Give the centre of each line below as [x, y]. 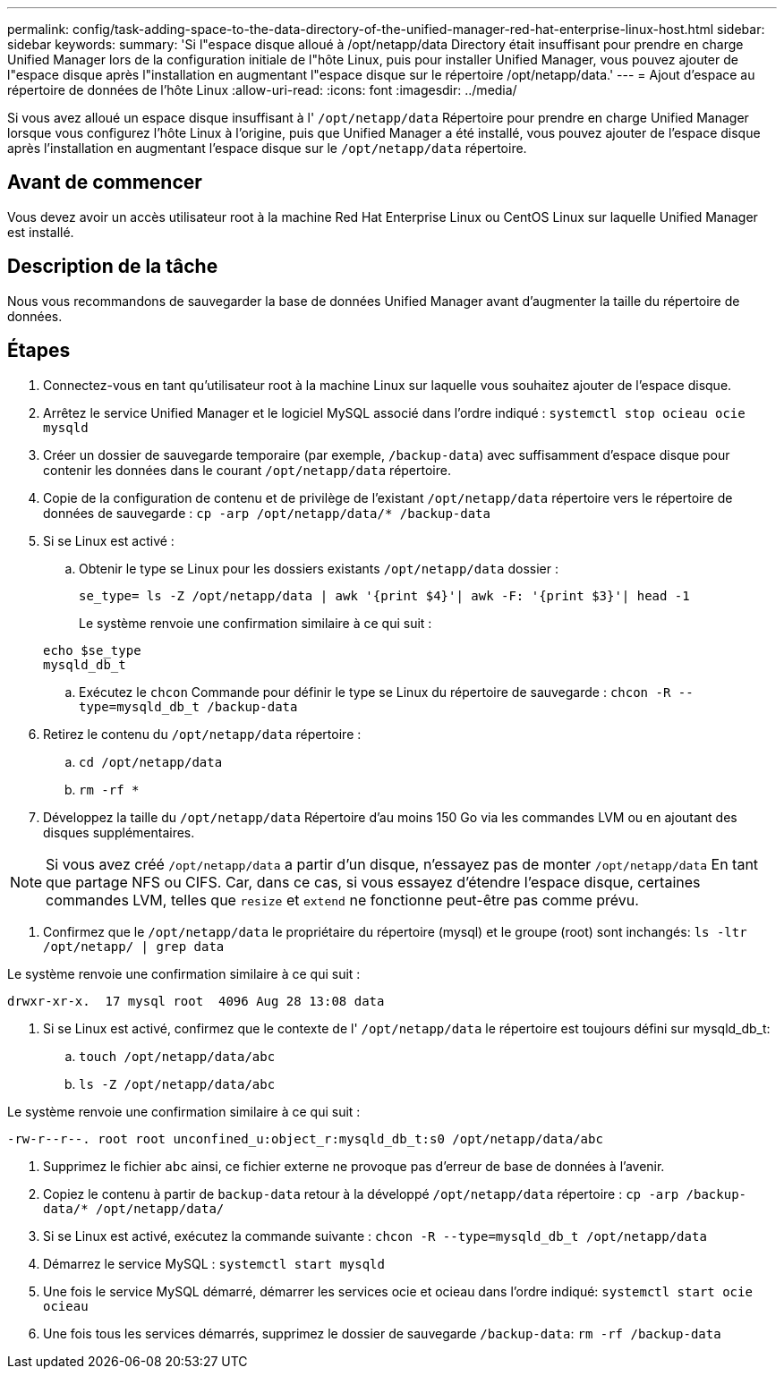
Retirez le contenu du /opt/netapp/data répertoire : [202, 734]
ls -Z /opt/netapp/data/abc [177, 1084]
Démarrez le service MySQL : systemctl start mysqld [214, 1263]
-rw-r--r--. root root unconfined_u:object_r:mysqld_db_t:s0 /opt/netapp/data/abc [305, 1138]
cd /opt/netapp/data [151, 762]
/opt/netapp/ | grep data [134, 946]
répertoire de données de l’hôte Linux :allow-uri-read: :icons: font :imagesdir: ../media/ [262, 90]
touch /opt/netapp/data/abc [177, 1056]
